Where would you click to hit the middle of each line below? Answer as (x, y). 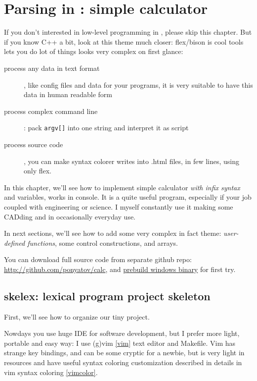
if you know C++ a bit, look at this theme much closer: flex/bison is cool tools (124, 41)
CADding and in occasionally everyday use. (70, 216)
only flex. (38, 171)
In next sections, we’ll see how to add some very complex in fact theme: (113, 233)
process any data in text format (52, 68)
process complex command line (51, 111)
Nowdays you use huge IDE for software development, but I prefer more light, (122, 333)
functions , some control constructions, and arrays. (103, 243)
